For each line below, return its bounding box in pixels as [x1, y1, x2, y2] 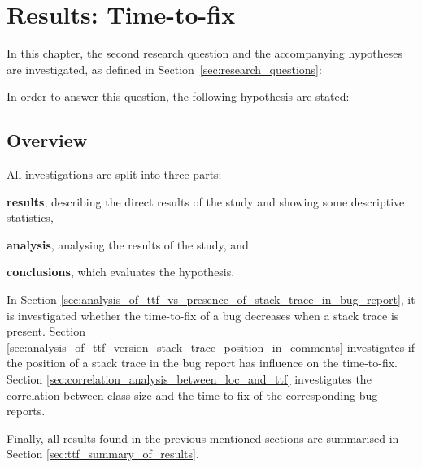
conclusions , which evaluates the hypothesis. [7, 263, 235, 280]
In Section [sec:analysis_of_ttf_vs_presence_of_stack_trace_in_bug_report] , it [7, 291, 415, 308]
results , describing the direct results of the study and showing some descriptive [7, 193, 405, 210]
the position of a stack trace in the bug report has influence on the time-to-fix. [7, 354, 398, 371]
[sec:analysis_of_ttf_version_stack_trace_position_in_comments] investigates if [7, 338, 415, 355]
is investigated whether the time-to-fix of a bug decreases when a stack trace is [7, 306, 399, 323]
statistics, [7, 209, 54, 226]
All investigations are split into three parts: [7, 166, 222, 183]
